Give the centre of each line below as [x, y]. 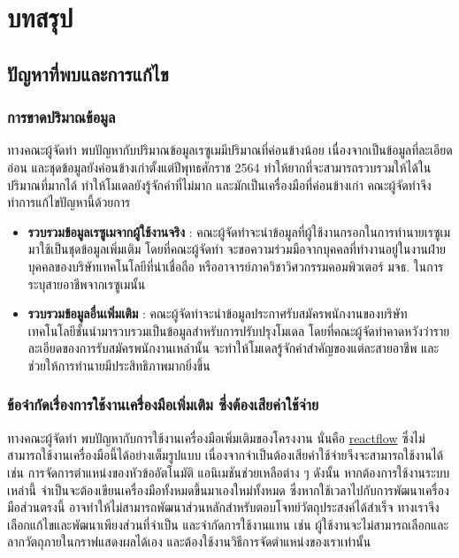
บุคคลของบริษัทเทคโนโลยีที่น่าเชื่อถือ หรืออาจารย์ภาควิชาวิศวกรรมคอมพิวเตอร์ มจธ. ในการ [236, 266]
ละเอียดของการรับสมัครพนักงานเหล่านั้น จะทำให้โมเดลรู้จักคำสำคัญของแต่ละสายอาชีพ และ [233, 348]
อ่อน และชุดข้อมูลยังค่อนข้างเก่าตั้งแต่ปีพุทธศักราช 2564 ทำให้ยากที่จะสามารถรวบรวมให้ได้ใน [219, 167]
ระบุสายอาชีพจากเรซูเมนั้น [87, 283]
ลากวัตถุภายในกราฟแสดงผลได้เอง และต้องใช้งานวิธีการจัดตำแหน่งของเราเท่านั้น [189, 542]
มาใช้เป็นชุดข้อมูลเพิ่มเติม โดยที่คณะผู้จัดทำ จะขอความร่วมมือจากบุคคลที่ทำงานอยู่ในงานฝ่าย [237, 249]
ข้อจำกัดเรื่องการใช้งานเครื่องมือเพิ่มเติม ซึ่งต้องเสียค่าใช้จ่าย [163, 405]
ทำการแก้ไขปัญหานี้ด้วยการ [69, 202]
